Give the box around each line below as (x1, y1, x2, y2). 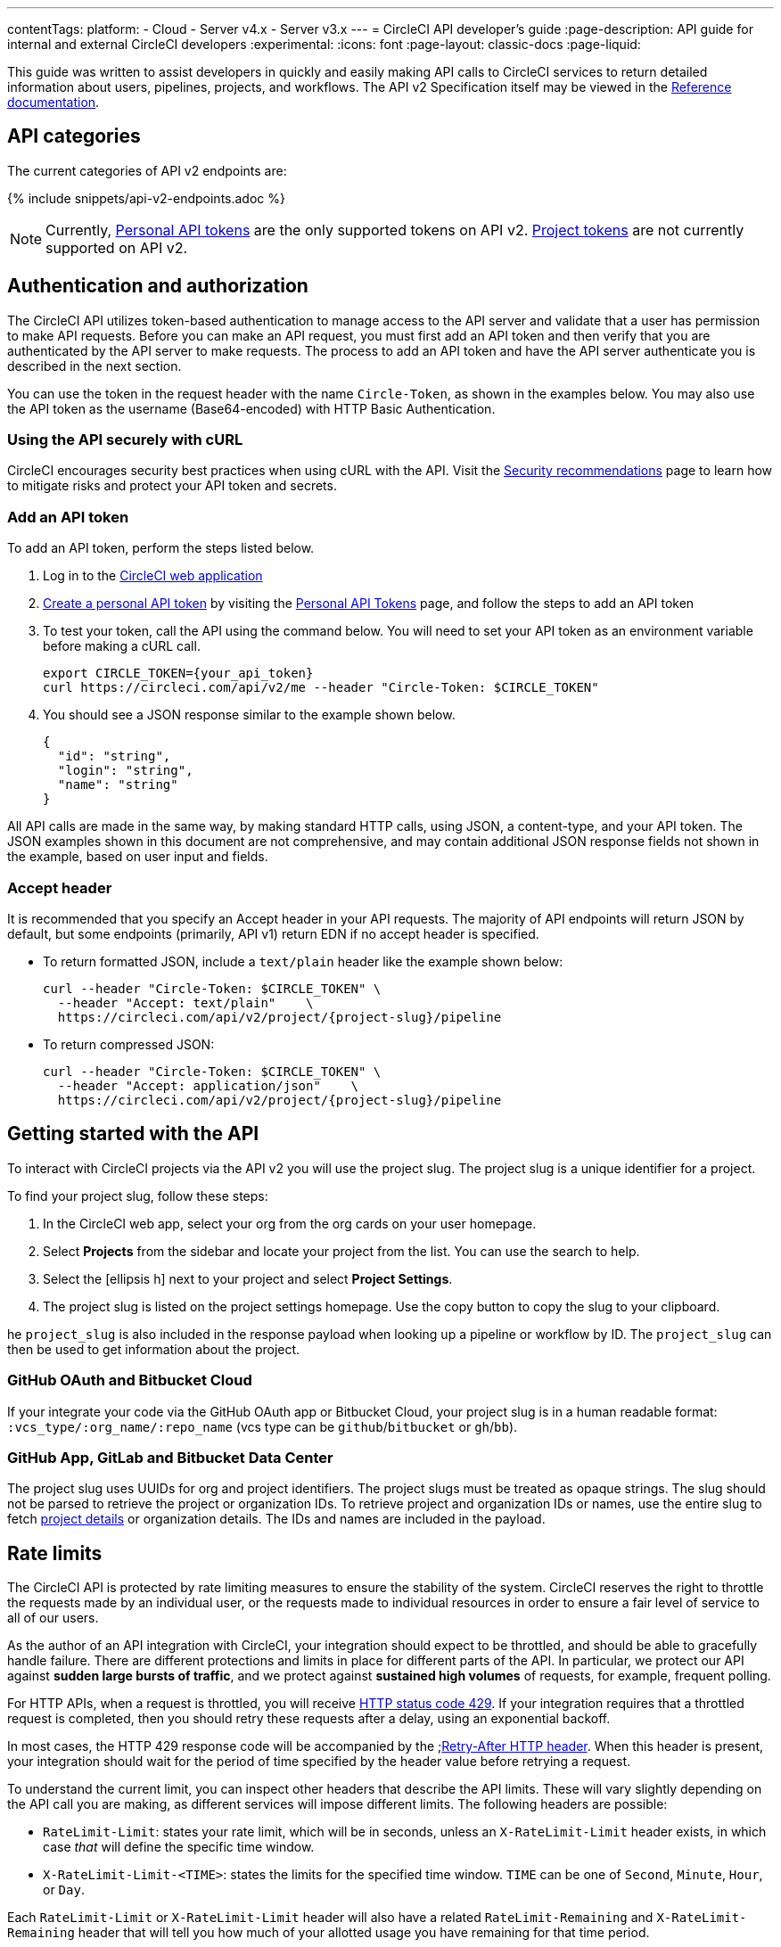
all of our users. (7, 1610, 99, 1626)
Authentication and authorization (7, 275, 308, 298)
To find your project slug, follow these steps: (7, 1187, 268, 1204)
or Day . (43, 1882, 85, 1898)
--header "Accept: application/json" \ (57, 1078, 359, 1093)
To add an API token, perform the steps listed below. (7, 540, 315, 556)
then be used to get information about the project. (7, 1341, 300, 1357)
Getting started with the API (7, 1122, 259, 1146)
